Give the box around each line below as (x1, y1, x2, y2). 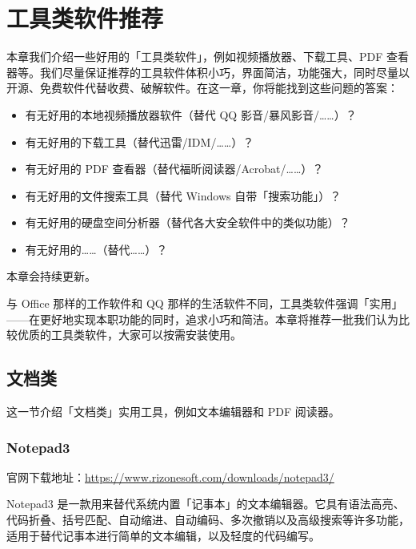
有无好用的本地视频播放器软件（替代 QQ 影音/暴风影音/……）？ (25, 106, 357, 123)
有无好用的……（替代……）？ (25, 240, 168, 257)
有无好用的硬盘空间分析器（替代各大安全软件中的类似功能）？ (25, 214, 350, 231)
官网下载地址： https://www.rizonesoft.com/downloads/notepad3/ (6, 468, 334, 485)
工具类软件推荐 (6, 2, 164, 34)
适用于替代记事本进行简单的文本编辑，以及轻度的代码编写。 (6, 527, 320, 543)
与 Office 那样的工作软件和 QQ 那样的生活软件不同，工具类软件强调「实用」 (6, 295, 403, 312)
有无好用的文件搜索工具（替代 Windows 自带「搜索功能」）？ (25, 187, 342, 204)
